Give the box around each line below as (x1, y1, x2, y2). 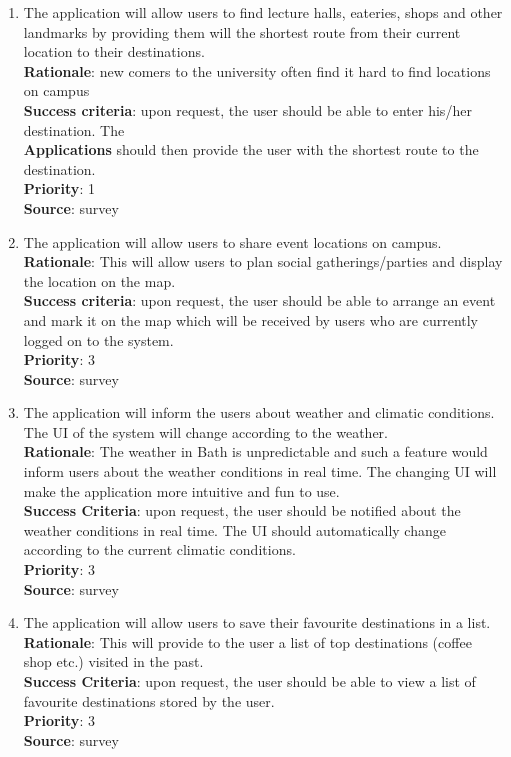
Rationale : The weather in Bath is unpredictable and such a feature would (23, 441, 488, 462)
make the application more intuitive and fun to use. (23, 480, 340, 501)
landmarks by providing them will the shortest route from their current (23, 21, 461, 42)
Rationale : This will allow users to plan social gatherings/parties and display (23, 251, 503, 272)
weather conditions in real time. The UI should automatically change (23, 519, 446, 540)
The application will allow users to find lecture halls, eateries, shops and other (23, 2, 503, 22)
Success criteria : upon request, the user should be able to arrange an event (23, 290, 496, 311)
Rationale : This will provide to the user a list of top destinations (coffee (23, 631, 472, 652)
